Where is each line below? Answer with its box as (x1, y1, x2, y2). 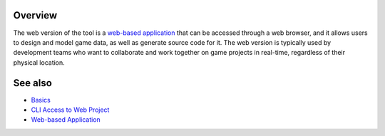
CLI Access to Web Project (31, 105, 110, 114)
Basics (31, 95, 51, 104)
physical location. (13, 58, 66, 67)
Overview (13, 9, 58, 21)
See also (13, 77, 53, 89)
